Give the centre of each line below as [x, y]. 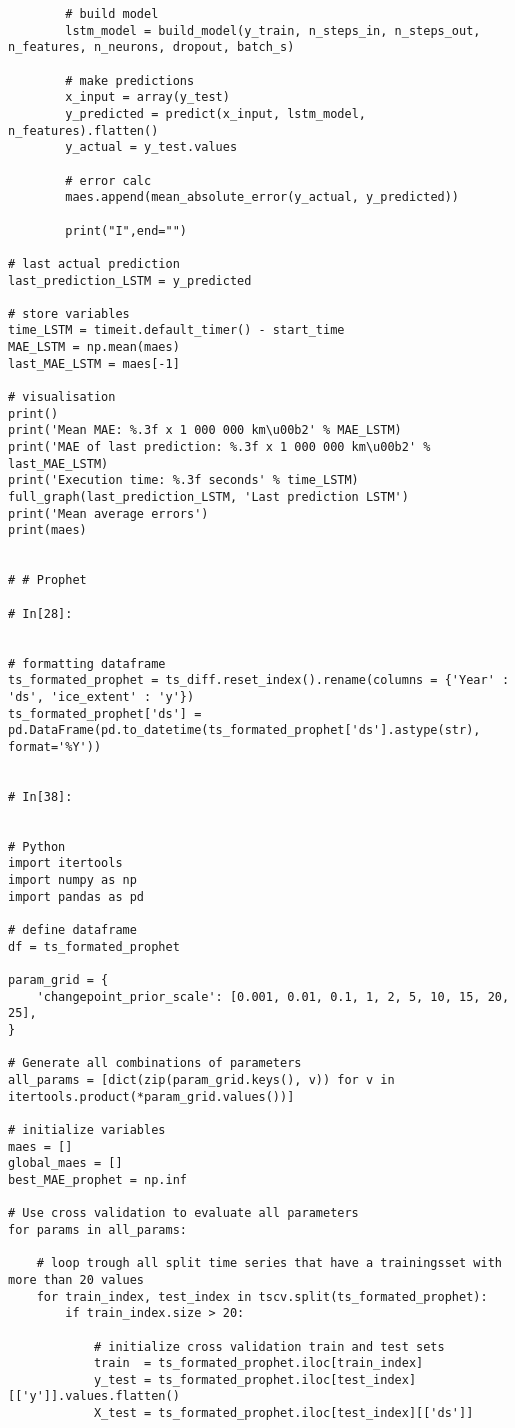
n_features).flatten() [83, 130]
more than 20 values [76, 1279]
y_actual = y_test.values [151, 147]
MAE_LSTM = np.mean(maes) [94, 347]
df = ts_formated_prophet [94, 946]
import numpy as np [72, 880]
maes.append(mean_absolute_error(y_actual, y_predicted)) [262, 197]
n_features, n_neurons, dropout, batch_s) [151, 47]
